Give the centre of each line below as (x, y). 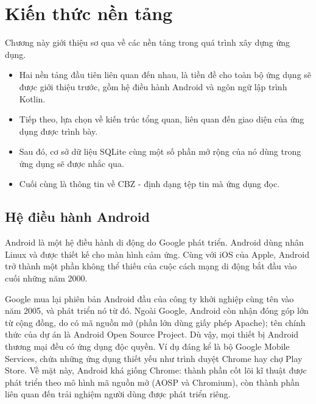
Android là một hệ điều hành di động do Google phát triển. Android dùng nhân (154, 242)
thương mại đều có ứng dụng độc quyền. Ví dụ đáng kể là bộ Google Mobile (147, 346)
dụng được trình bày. (58, 131)
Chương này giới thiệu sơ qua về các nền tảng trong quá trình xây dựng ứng (148, 42)
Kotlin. (32, 98)
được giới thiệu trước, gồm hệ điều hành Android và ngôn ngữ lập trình (153, 86)
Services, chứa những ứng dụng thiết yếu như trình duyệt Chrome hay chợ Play (154, 358)
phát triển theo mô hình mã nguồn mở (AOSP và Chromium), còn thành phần (152, 382)
